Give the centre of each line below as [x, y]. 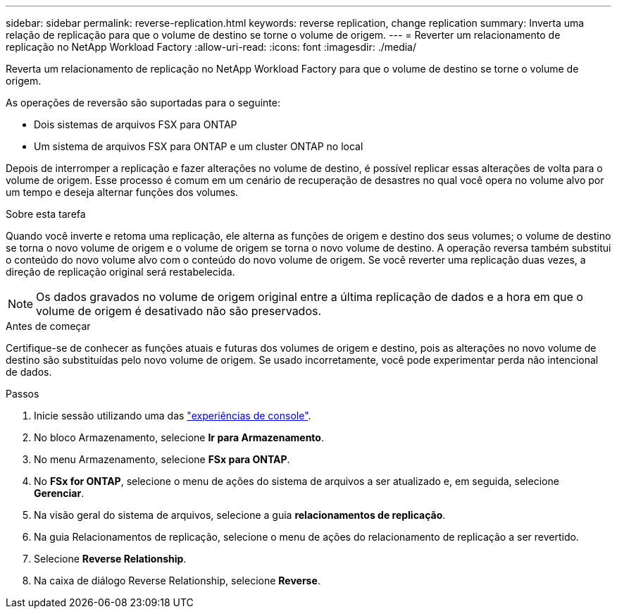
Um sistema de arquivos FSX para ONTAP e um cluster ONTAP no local [199, 146]
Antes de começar [48, 326]
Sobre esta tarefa [46, 214]
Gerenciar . [59, 493]
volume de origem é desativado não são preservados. [179, 311]
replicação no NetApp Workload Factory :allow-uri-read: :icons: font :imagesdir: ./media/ [211, 47]
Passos [23, 394]
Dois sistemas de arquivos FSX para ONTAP [136, 124]
